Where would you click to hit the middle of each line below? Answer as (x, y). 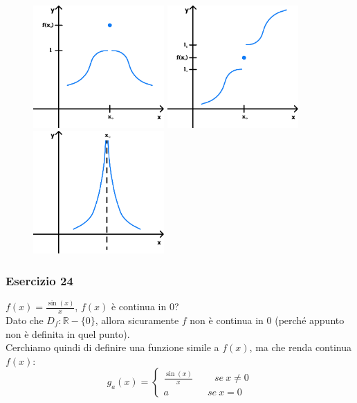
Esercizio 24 (39, 280)
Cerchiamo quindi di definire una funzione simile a (112, 347)
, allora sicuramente (137, 320)
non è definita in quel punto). (68, 333)
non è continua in (227, 320)
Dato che (25, 320)
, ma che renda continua (301, 347)
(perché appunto (310, 320)
